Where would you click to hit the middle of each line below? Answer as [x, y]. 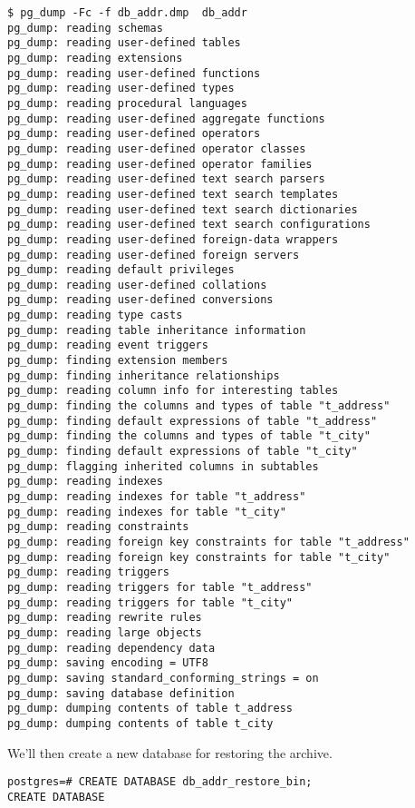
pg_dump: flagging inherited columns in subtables [163, 466]
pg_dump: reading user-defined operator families [160, 164]
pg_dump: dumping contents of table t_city [140, 723]
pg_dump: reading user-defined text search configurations [189, 225]
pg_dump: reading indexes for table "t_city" [147, 512]
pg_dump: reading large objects [105, 632]
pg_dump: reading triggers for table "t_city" [150, 602]
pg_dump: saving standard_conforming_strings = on [163, 678]
